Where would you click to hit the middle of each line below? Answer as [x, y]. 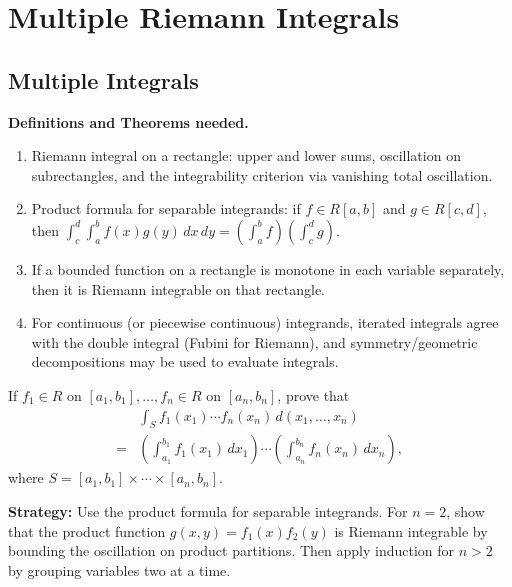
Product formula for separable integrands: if [166, 208]
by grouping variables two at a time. [119, 569]
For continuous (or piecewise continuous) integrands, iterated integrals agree [265, 322]
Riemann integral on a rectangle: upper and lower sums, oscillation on [246, 155]
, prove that [313, 394]
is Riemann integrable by [411, 530]
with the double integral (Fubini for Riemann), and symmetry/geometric [254, 341]
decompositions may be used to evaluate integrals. [185, 361]
